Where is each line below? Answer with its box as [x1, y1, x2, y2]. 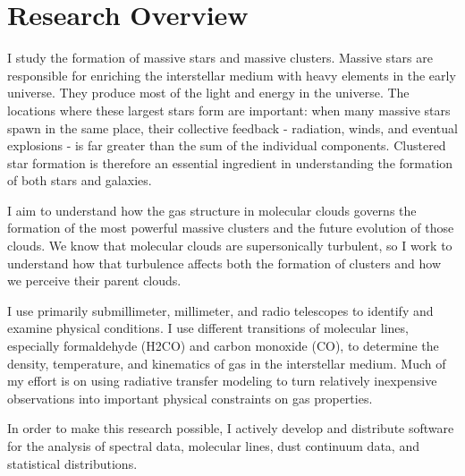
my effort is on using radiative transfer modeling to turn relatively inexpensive [7, 371, 437, 390]
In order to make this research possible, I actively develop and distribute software [7, 419, 454, 438]
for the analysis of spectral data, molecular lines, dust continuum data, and [7, 437, 419, 455]
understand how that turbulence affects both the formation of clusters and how [7, 253, 442, 272]
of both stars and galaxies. [7, 171, 152, 190]
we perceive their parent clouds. [7, 271, 182, 290]
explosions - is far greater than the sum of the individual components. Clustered [7, 136, 446, 155]
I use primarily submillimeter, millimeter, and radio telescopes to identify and [7, 301, 434, 319]
